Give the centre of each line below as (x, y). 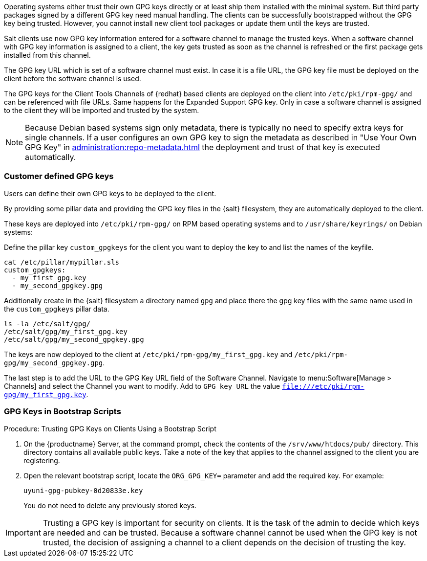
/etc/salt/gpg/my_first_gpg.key (66, 331)
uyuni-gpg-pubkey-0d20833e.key (83, 490)
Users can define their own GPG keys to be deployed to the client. (110, 193)
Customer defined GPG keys (59, 176)
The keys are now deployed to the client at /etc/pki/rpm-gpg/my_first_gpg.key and (148, 354)
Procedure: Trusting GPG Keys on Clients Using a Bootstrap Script (110, 428)
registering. (42, 460)
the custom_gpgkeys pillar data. (57, 309)
